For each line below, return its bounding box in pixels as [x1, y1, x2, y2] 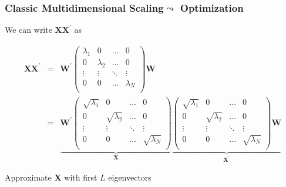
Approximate [5, 171, 52, 183]
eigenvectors [108, 171, 152, 183]
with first [64, 171, 97, 183]
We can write [5, 23, 52, 36]
